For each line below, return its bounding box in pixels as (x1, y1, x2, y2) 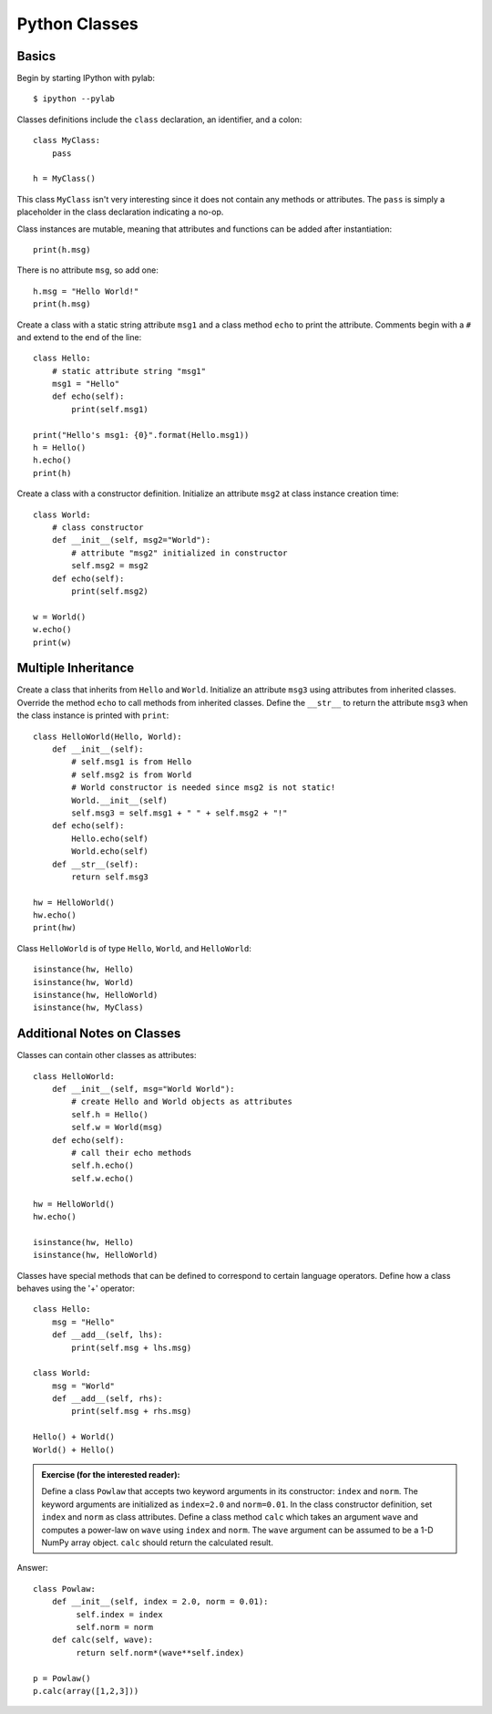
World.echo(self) (71, 847, 149, 857)
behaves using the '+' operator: (16, 1283, 136, 1293)
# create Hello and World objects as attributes (71, 1096, 293, 1107)
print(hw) (33, 922, 77, 933)
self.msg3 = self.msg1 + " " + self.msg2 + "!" (71, 807, 288, 818)
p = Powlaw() (33, 1673, 91, 1683)
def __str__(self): (51, 858, 139, 869)
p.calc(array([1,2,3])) (33, 1686, 139, 1696)
